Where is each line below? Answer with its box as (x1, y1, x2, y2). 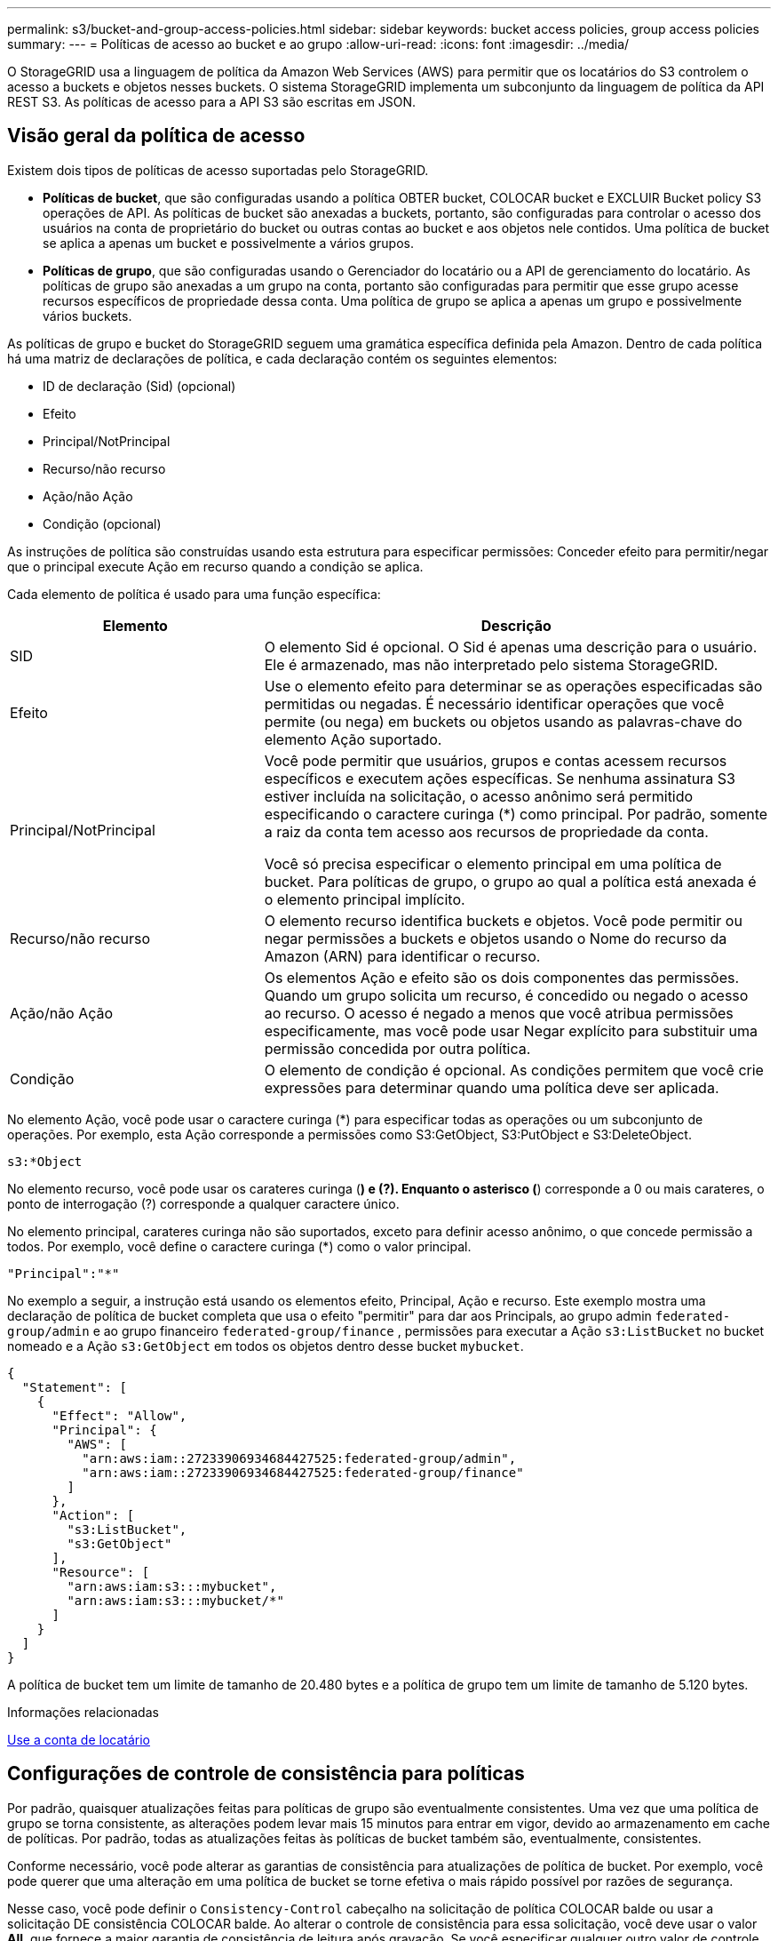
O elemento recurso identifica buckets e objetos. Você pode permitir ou (264, 911, 742, 930)
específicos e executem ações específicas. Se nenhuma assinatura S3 (264, 769, 735, 787)
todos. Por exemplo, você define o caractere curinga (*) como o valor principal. (7, 1238, 472, 1254)
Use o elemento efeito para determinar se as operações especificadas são (264, 676, 763, 695)
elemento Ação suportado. (264, 730, 442, 748)
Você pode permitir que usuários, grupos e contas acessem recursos (264, 751, 727, 770)
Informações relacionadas (7, 1704, 159, 1720)
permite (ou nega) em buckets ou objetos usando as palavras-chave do (264, 712, 742, 731)
